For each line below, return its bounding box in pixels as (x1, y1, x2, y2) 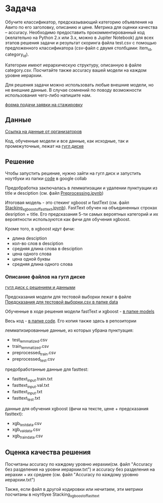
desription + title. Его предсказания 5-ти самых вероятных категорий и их (5, 211, 159, 217)
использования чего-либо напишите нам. (5, 92, 91, 98)
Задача (5, 3, 36, 14)
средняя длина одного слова (12, 261, 73, 267)
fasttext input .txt (12, 389, 43, 396)
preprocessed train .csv (12, 349, 56, 357)
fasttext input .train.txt (12, 376, 53, 383)
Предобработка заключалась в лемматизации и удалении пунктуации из (5, 185, 158, 191)
